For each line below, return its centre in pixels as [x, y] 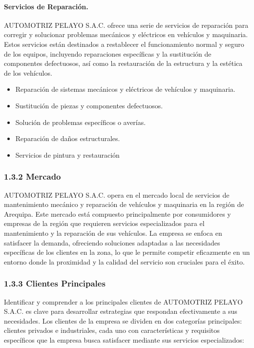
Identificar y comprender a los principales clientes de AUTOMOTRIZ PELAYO [123, 301]
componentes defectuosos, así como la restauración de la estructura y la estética [123, 63]
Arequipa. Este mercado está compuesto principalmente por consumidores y [117, 214]
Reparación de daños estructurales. [68, 138]
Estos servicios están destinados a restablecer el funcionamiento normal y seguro [124, 44]
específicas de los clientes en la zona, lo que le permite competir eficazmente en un [127, 252]
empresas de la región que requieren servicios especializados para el [104, 223]
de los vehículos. [28, 72]
